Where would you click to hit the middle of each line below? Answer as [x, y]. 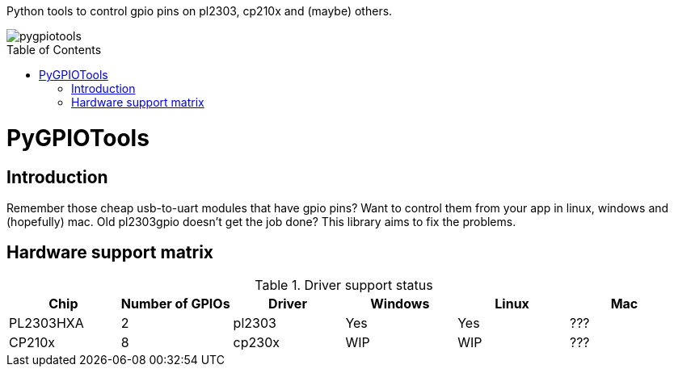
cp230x [256, 342]
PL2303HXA [46, 323]
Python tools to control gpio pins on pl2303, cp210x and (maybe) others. [200, 11]
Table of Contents [54, 50]
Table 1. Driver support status [344, 285]
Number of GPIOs [175, 303]
